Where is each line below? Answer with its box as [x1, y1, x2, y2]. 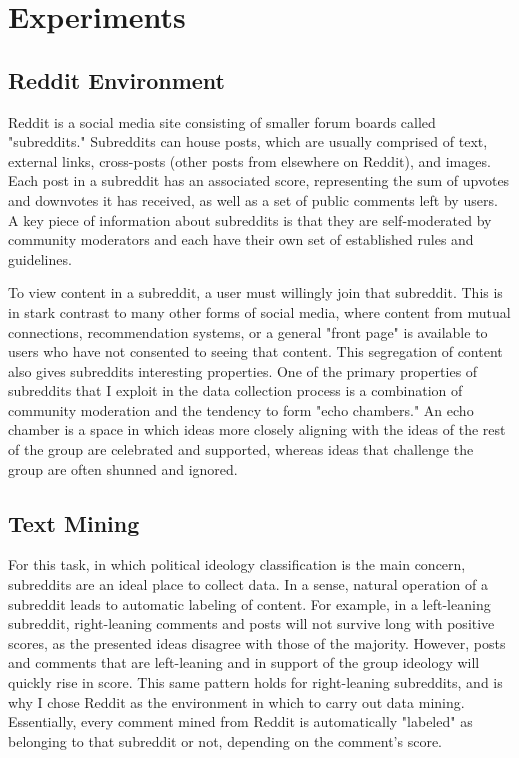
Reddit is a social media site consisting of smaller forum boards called [8, 111, 436, 132]
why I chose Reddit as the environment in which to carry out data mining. [8, 691, 465, 712]
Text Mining [8, 507, 140, 538]
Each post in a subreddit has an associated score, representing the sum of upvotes [8, 170, 510, 191]
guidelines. [8, 248, 72, 269]
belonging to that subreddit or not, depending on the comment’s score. [8, 730, 442, 751]
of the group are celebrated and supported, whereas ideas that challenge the [8, 439, 474, 460]
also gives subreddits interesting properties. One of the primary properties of [8, 360, 478, 381]
